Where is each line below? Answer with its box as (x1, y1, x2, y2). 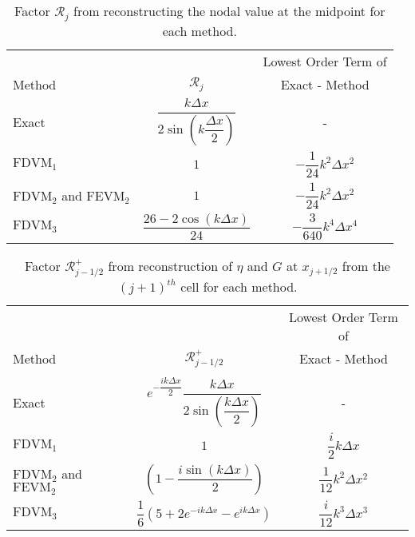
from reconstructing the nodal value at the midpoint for (73, 2, 385, 20)
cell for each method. (180, 276, 298, 296)
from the (342, 257, 390, 276)
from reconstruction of (108, 257, 233, 276)
